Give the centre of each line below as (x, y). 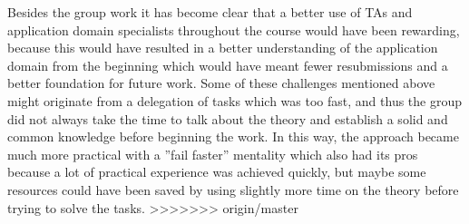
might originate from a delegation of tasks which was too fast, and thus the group (235, 100)
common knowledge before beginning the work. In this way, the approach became (233, 136)
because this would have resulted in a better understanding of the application (223, 48)
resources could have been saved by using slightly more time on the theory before (233, 189)
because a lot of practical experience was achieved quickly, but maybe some (217, 172)
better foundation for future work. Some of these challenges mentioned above (221, 83)
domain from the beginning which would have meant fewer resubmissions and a (228, 65)
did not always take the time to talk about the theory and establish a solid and (228, 118)
